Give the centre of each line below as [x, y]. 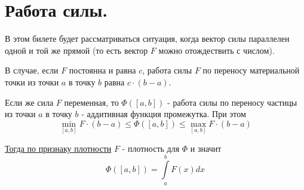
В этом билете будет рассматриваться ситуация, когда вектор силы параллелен [147, 39]
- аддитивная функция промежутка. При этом [164, 114]
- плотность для [151, 148]
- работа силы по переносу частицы [232, 102]
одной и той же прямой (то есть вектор [76, 50]
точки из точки [32, 82]
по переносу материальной [251, 70]
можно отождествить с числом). [217, 50]
